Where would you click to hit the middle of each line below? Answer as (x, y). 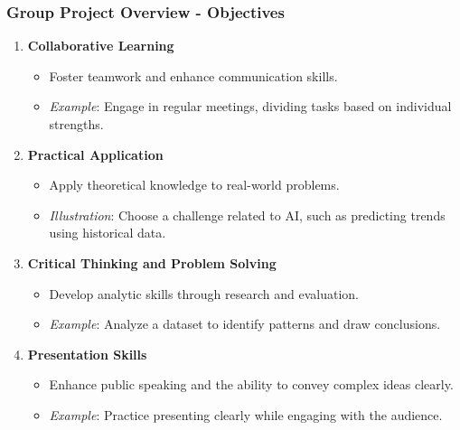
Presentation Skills (87, 354)
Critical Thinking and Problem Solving (152, 262)
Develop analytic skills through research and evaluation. (204, 293)
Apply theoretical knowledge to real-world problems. (194, 185)
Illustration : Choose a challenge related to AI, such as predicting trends (247, 215)
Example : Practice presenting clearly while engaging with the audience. (246, 414)
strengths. (76, 124)
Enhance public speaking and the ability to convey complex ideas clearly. (251, 384)
